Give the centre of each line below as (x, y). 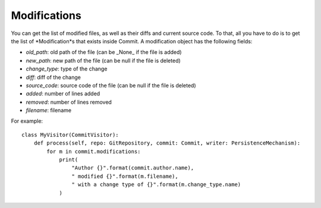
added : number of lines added (63, 94)
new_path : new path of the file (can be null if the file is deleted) (103, 60)
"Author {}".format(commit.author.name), (133, 168)
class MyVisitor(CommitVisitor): (70, 135)
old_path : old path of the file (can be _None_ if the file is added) (104, 52)
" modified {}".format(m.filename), (125, 176)
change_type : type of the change (67, 69)
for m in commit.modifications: (94, 151)
